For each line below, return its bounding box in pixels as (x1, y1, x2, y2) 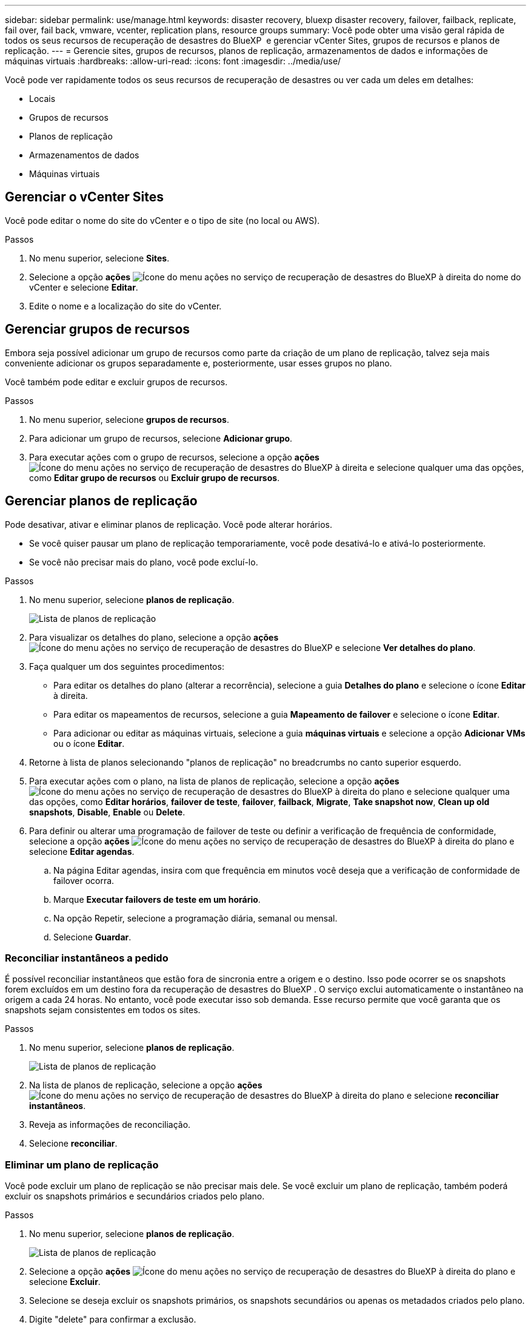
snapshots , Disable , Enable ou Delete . (29, 806, 185, 817)
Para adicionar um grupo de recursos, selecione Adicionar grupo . (29, 433, 293, 443)
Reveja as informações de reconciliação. (29, 1119, 191, 1130)
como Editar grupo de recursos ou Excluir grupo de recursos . (29, 472, 280, 483)
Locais (29, 93, 56, 104)
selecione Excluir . (29, 1276, 101, 1287)
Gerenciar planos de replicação (5, 493, 198, 509)
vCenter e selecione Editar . (29, 282, 138, 292)
